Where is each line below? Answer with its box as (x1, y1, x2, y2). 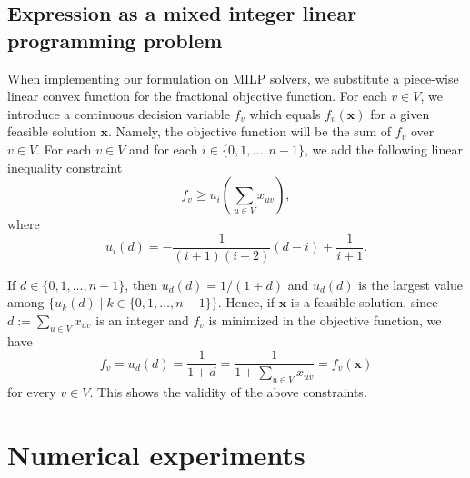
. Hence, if (217, 293, 275, 312)
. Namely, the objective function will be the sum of (107, 122, 392, 141)
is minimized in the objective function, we (208, 311, 442, 329)
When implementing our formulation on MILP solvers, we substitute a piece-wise (7, 68, 459, 87)
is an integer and (95, 311, 189, 329)
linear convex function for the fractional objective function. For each (7, 86, 387, 105)
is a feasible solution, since (290, 293, 438, 312)
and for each (128, 139, 198, 158)
